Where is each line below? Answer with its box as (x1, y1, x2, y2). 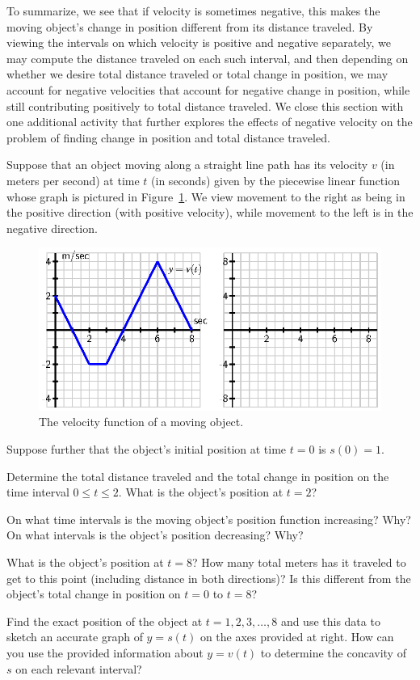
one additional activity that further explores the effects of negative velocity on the (6, 113, 413, 130)
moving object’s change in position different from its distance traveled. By (6, 18, 373, 35)
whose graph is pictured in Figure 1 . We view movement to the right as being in (6, 188, 405, 205)
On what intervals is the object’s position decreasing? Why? (6, 526, 304, 543)
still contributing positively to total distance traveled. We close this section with (6, 97, 404, 114)
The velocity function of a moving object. (39, 413, 244, 430)
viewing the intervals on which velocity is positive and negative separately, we (6, 34, 391, 51)
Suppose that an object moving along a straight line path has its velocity (6, 156, 368, 173)
